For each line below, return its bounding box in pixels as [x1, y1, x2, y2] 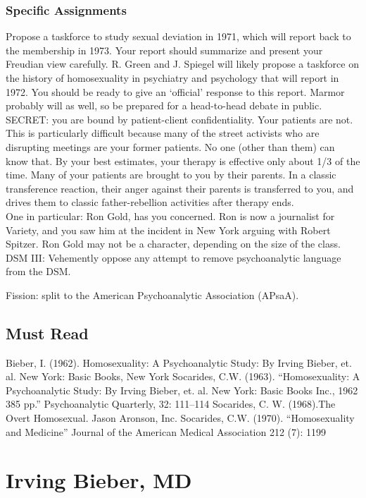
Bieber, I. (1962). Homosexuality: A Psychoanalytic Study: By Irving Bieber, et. [6, 355, 352, 370]
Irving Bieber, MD [6, 466, 192, 494]
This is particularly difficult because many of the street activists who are [6, 126, 320, 140]
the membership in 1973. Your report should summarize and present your [6, 42, 323, 57]
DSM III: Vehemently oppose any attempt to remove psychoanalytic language [6, 250, 341, 265]
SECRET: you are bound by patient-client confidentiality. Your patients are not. [6, 111, 353, 126]
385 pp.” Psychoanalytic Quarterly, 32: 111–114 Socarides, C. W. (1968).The [6, 396, 336, 411]
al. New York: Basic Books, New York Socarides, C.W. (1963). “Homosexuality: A [6, 369, 360, 384]
